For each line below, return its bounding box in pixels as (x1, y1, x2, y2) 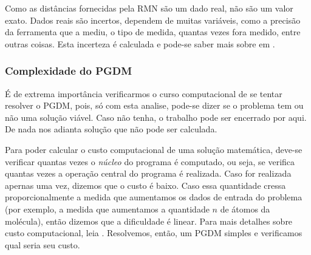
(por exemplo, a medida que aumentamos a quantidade (5, 202, 210, 215)
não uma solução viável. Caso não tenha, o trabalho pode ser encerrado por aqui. (5, 110, 307, 123)
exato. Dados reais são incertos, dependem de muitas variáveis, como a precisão (5, 13, 301, 26)
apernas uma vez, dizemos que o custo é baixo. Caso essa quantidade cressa (5, 178, 286, 191)
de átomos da (220, 202, 270, 215)
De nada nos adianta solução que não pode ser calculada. (5, 123, 217, 135)
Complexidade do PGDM (5, 63, 132, 78)
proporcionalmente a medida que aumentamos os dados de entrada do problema (5, 191, 302, 203)
